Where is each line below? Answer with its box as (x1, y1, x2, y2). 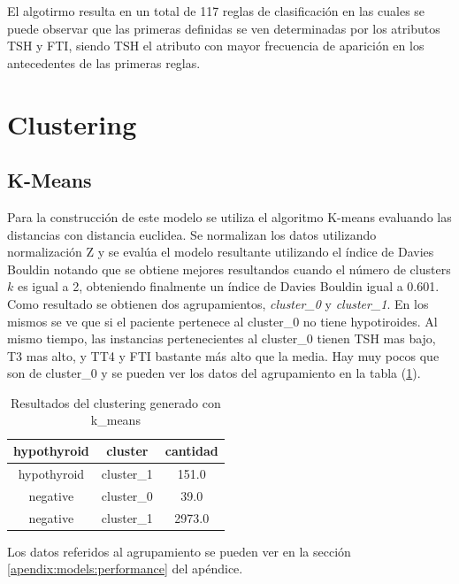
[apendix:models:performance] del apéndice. (7, 559, 243, 578)
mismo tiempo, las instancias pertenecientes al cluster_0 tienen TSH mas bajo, (7, 329, 436, 348)
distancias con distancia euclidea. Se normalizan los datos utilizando (7, 225, 377, 243)
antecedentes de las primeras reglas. (7, 53, 201, 72)
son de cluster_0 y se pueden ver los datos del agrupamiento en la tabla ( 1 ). (7, 364, 421, 382)
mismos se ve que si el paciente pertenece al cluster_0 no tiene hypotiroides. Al (7, 311, 438, 330)
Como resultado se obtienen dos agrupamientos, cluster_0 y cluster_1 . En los (7, 294, 429, 312)
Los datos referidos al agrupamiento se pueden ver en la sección (7, 542, 351, 560)
